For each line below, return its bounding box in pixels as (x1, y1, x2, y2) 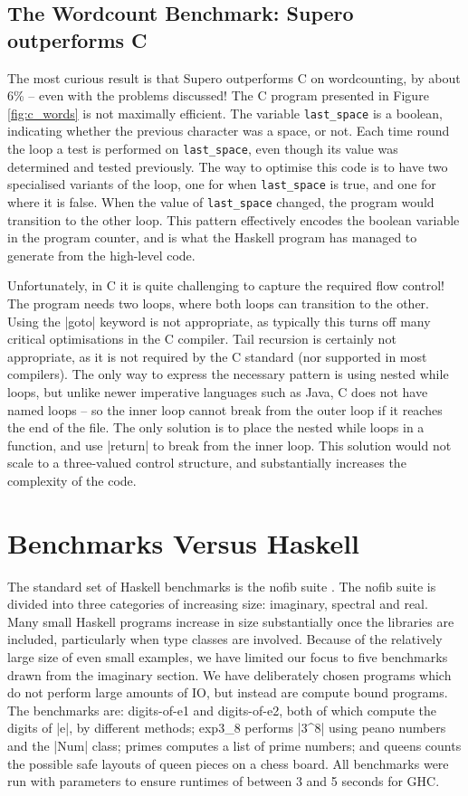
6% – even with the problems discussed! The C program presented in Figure (7, 86, 429, 105)
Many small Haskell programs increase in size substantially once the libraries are (7, 611, 454, 630)
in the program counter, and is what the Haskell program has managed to (7, 228, 417, 247)
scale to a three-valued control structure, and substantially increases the (7, 453, 406, 472)
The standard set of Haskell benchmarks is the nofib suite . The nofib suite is (7, 576, 436, 595)
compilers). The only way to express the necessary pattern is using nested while (7, 365, 449, 384)
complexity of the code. (7, 470, 137, 489)
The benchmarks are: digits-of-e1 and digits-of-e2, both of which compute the (7, 700, 436, 719)
